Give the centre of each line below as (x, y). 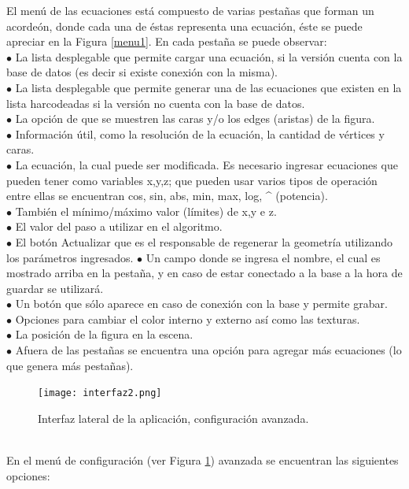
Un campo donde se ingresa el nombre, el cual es (263, 257)
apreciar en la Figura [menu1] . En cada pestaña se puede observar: (167, 41)
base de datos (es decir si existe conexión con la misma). (142, 72)
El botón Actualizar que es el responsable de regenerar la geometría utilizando (204, 241)
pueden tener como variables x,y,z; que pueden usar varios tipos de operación (192, 180)
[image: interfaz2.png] (100, 393)
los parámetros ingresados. (70, 257)
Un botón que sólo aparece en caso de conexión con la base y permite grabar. (201, 304)
